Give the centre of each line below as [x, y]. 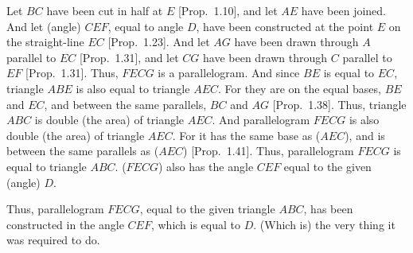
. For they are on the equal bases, [299, 88]
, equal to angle [146, 26]
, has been [328, 209]
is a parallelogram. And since [229, 73]
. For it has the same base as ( [246, 135]
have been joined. [343, 10]
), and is [365, 135]
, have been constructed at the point [285, 26]
